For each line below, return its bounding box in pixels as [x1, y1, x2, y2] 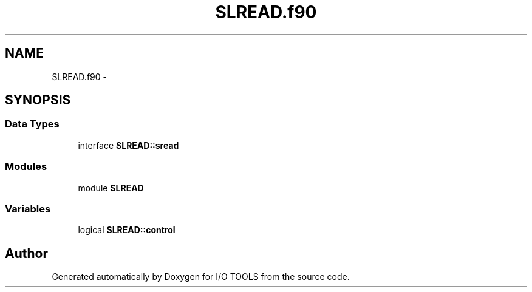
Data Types [5, 118, 60, 131]
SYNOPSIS [5, 92, 71, 108]
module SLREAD [78, 182, 144, 193]
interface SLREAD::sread [78, 140, 179, 151]
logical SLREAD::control [78, 225, 176, 236]
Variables [5, 202, 51, 215]
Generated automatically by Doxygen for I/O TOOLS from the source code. [52, 271, 350, 282]
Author [5, 245, 48, 261]
